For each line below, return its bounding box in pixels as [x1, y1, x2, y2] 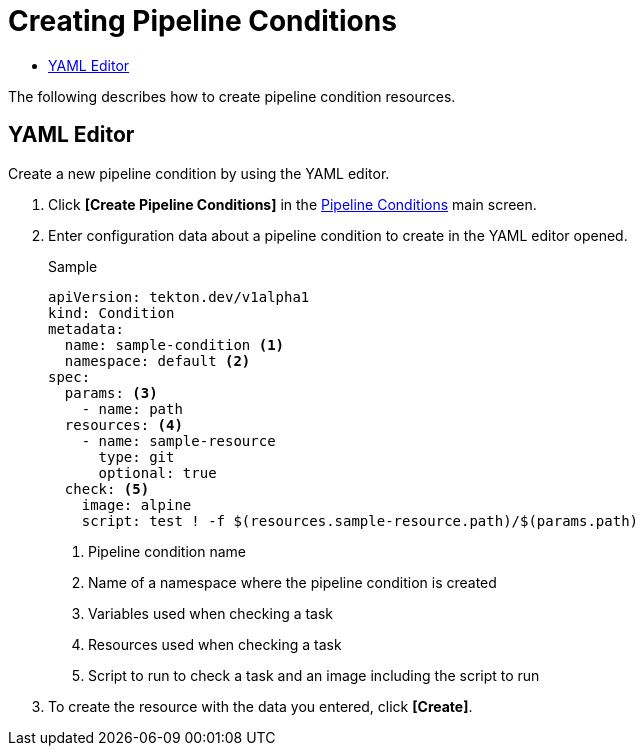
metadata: [48, 320, 124, 337]
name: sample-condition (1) [64, 336, 285, 353]
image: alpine [81, 496, 192, 513]
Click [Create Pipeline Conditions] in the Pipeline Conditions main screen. [48, 195, 537, 213]
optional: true [98, 464, 217, 481]
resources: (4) [64, 416, 183, 433]
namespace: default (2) [64, 352, 251, 369]
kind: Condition [48, 304, 175, 321]
